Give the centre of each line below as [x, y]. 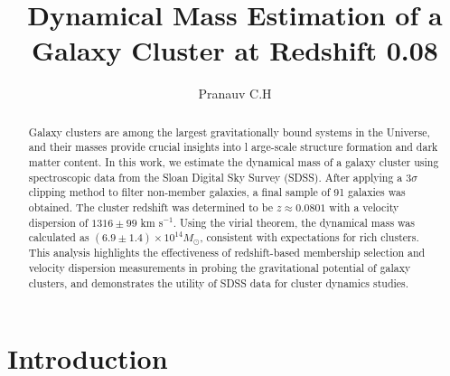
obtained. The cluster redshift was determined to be [150, 207]
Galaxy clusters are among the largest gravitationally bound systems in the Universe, [229, 132]
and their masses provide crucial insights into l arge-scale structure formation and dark [233, 147]
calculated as [59, 237]
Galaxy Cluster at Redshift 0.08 [235, 50]
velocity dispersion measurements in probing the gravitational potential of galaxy [220, 267]
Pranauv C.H [235, 94]
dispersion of [58, 222]
